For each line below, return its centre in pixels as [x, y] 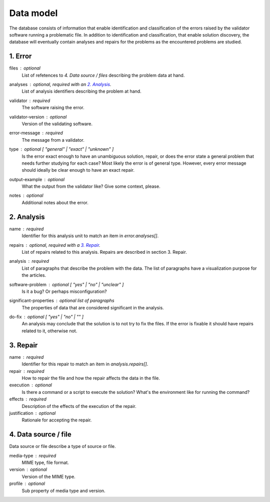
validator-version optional [38, 117]
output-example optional [37, 179]
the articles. [34, 275]
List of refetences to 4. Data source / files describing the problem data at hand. [103, 75]
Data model [33, 13]
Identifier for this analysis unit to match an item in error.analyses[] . [90, 236]
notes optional [26, 196]
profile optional [27, 483]
